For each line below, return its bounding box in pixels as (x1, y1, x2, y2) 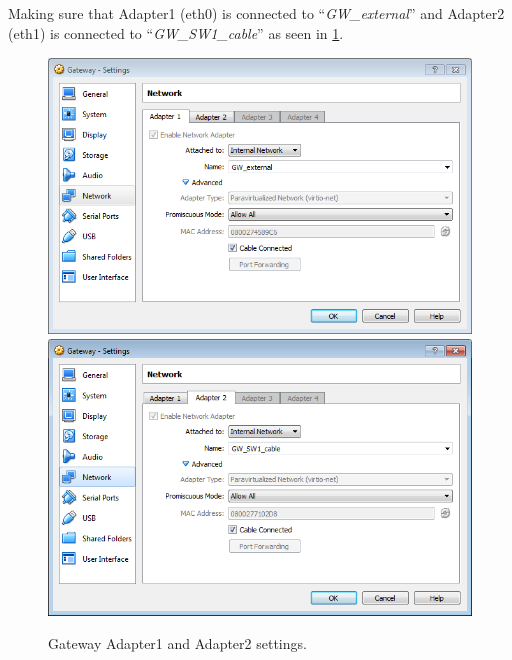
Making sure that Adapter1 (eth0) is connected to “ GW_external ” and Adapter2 (8, 3, 505, 24)
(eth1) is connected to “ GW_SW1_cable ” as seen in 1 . (8, 22, 344, 43)
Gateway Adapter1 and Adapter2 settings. (48, 633, 307, 654)
